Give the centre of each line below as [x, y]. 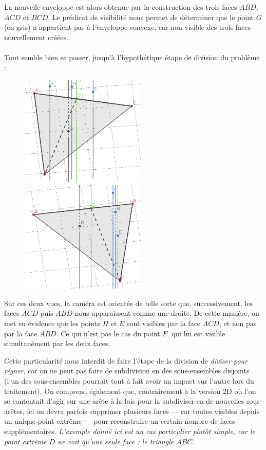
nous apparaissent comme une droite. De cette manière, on [167, 313]
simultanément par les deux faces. [57, 343]
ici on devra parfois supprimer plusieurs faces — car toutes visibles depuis [143, 411]
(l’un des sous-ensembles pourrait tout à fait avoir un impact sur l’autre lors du [129, 381]
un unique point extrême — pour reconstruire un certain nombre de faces [120, 421]
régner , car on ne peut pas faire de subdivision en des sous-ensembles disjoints [127, 371]
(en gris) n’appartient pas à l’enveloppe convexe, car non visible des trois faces [128, 27]
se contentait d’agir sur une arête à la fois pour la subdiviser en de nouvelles [124, 401]
